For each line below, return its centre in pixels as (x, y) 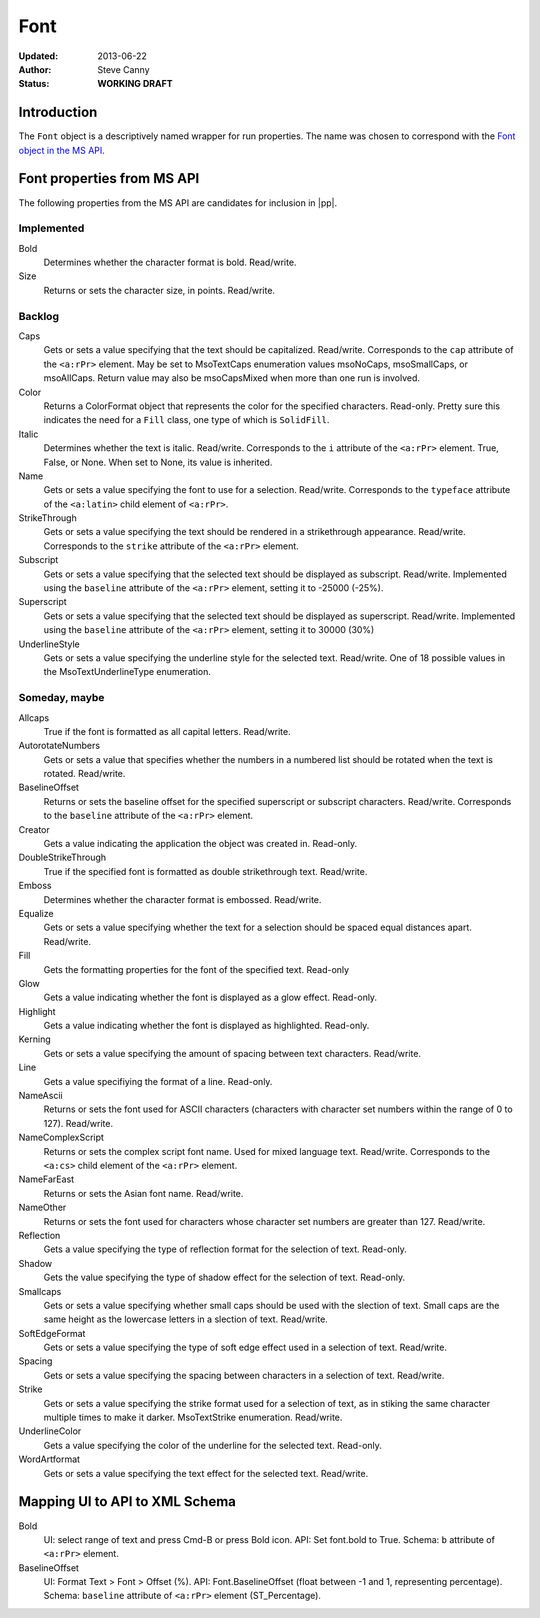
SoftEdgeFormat (52, 1333)
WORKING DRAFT (135, 84)
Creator (34, 829)
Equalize (36, 913)
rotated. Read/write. (84, 774)
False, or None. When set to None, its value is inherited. (158, 462)
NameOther (42, 1207)
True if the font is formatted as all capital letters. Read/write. (167, 731)
